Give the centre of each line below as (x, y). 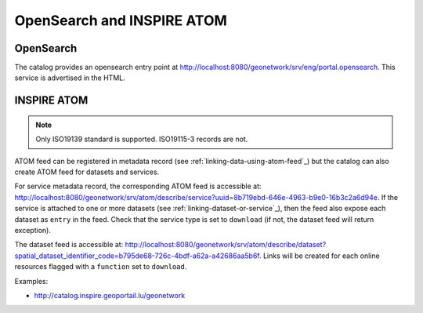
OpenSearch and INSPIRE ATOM (121, 20)
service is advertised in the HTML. (70, 78)
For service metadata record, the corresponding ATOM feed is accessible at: (138, 186)
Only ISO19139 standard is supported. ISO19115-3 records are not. (142, 139)
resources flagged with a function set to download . (101, 267)
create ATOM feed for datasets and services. (87, 172)
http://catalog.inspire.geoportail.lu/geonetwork (110, 295)
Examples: (31, 281)
